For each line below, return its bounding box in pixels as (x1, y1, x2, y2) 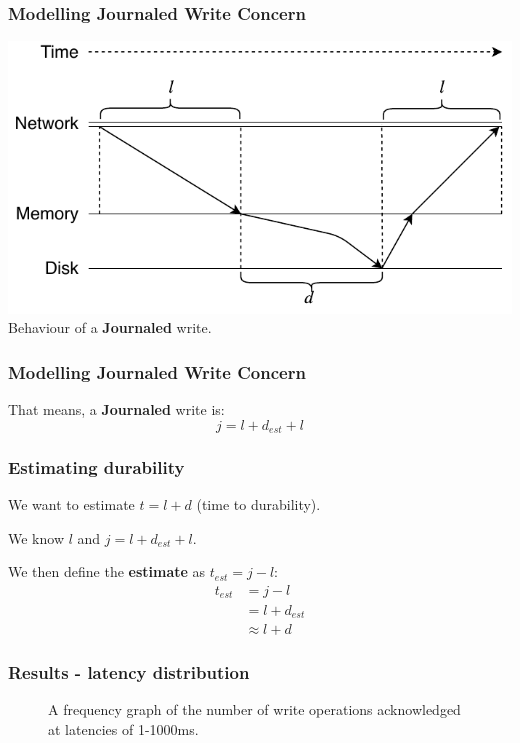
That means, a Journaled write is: (8, 398, 225, 419)
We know (8, 527, 64, 548)
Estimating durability (8, 454, 185, 479)
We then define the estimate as (8, 561, 206, 582)
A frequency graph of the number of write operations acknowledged (48, 699, 461, 720)
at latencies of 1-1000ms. (48, 718, 199, 739)
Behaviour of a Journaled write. (8, 317, 212, 338)
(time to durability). (196, 494, 321, 515)
